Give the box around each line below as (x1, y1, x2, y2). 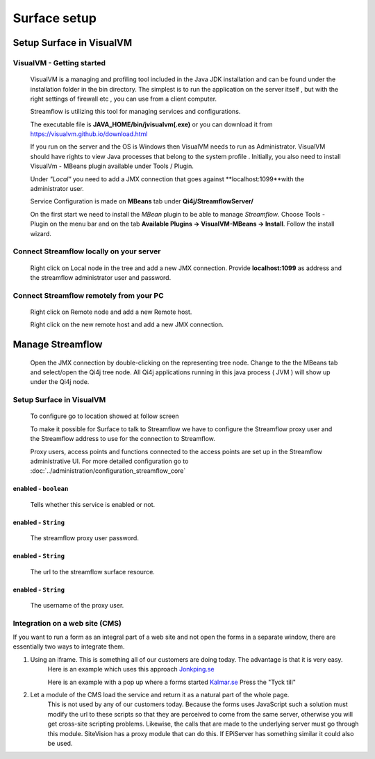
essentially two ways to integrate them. (12, 642, 125, 651)
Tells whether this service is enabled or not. (30, 500, 156, 508)
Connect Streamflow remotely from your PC (12, 290, 165, 300)
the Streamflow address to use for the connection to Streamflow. (30, 435, 215, 443)
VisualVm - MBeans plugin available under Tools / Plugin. (30, 162, 194, 170)
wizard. (30, 229, 52, 237)
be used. (47, 739, 73, 747)
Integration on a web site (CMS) (12, 618, 122, 628)
